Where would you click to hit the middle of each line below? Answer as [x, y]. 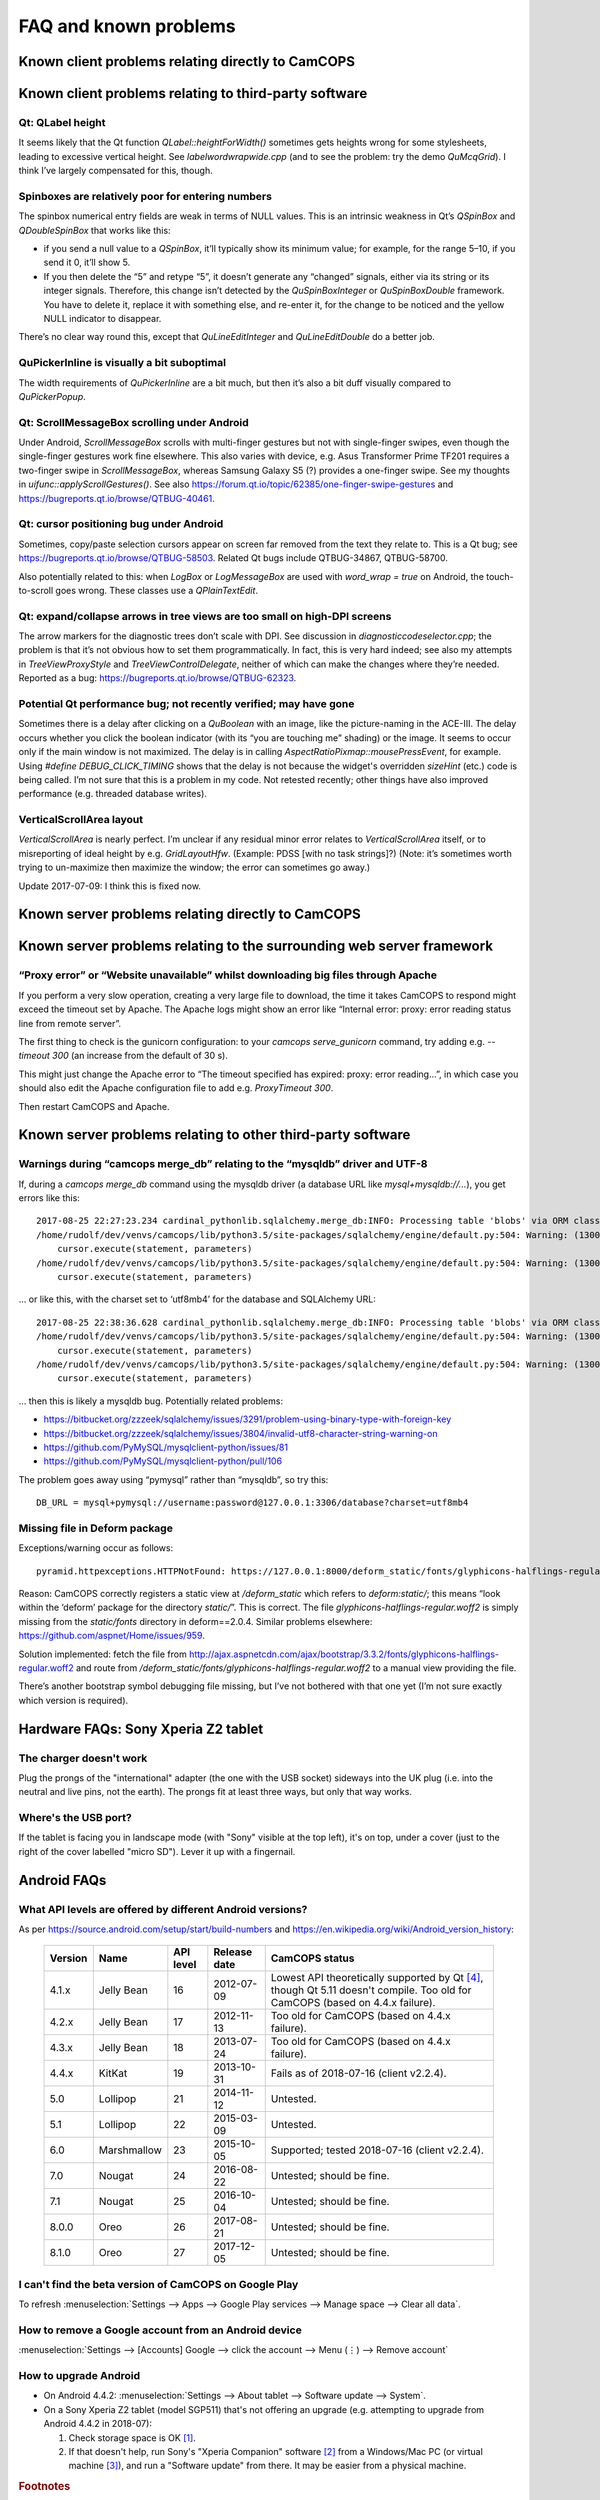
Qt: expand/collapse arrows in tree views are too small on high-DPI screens [205, 616]
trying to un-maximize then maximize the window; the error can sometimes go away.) [194, 867]
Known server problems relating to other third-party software [214, 1135]
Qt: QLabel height [62, 122]
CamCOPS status [312, 1958]
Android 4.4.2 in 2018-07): [97, 2424]
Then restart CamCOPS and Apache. [94, 1106]
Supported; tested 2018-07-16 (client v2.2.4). [377, 2150]
